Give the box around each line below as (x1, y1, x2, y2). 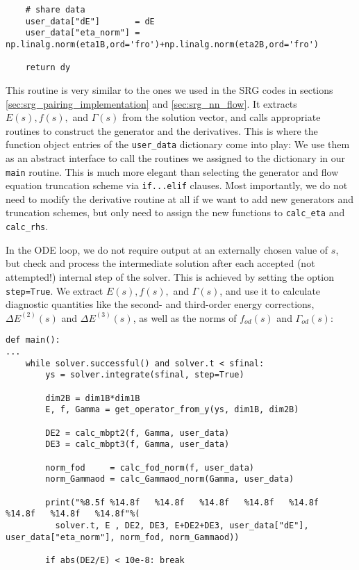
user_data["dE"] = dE (25, 16, 155, 26)
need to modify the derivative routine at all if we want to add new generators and (6, 191, 354, 206)
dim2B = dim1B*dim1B (45, 393, 140, 403)
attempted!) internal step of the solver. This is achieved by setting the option (6, 269, 334, 284)
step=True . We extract (6, 283, 103, 298)
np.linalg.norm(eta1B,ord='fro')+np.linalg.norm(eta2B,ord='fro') (6, 39, 319, 49)
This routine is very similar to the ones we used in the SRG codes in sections (6, 82, 333, 97)
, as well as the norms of (133, 310, 237, 325)
